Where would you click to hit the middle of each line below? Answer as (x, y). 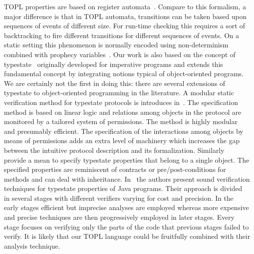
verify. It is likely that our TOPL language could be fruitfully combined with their (127, 236)
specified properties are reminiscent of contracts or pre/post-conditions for (115, 169)
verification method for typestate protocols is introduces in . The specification (121, 102)
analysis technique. (32, 245)
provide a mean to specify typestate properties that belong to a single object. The (127, 159)
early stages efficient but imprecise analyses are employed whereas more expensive (127, 207)
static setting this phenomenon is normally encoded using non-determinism (116, 45)
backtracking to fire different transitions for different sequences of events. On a (122, 35)
